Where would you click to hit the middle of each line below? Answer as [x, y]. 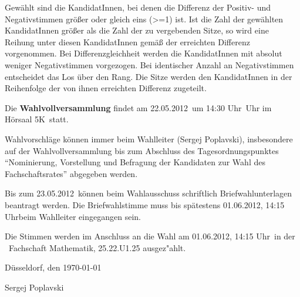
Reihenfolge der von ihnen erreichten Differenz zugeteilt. [106, 88]
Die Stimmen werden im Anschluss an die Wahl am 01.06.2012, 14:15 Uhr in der [150, 236]
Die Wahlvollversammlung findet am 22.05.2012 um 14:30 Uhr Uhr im [138, 107]
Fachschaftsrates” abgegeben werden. [71, 173]
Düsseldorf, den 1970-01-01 [53, 267]
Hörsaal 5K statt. [37, 119]
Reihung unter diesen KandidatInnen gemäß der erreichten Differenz [127, 41]
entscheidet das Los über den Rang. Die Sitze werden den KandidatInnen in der [149, 76]
